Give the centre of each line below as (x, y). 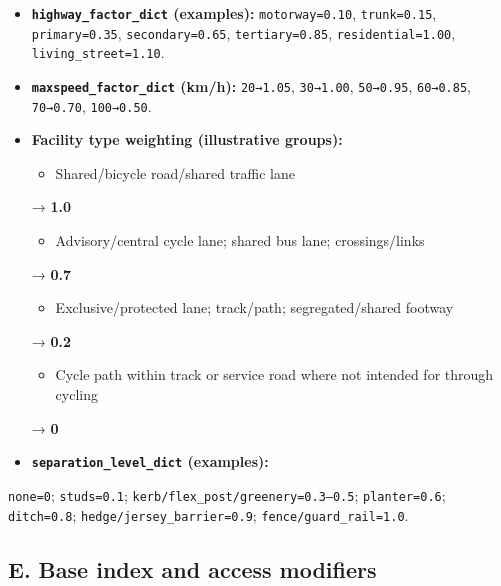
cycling (76, 394)
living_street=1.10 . (98, 52)
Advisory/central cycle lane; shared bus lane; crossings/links (240, 240)
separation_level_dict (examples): (150, 461)
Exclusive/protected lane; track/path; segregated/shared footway (254, 307)
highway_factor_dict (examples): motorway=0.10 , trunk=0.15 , (234, 13)
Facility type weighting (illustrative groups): (187, 139)
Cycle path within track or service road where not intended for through (274, 374)
